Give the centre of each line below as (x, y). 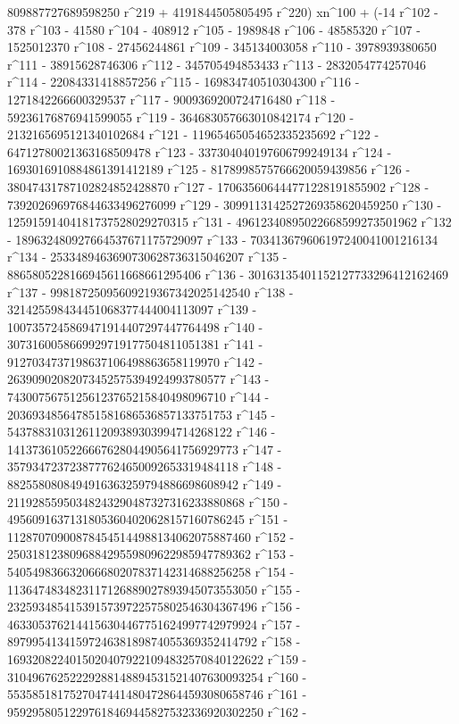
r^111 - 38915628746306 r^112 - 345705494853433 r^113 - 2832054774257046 (217, 64)
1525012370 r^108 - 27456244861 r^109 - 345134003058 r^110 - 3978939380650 (222, 47)
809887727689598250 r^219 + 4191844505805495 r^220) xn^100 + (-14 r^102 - (223, 12)
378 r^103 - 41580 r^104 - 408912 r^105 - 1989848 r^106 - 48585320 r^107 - (214, 29)
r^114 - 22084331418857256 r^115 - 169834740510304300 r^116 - (184, 82)
